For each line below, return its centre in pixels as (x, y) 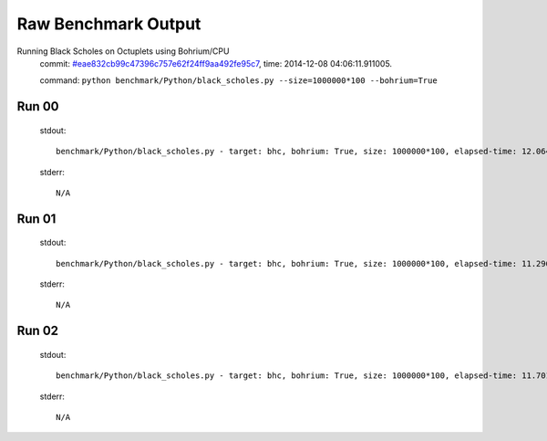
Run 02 (38, 331)
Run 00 (38, 106)
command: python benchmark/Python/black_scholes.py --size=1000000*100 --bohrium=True (238, 80)
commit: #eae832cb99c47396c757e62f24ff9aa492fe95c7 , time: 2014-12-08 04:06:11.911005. (216, 63)
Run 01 (36, 219)
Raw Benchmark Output (109, 24)
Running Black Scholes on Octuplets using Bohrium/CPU (123, 51)
